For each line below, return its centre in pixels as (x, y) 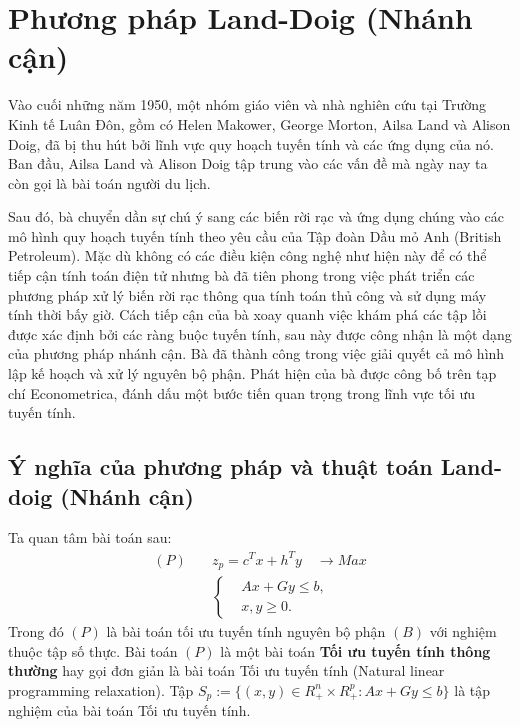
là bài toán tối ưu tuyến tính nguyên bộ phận (246, 631)
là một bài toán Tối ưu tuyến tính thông (355, 650)
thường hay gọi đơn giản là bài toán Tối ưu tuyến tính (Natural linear (226, 670)
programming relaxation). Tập (101, 689)
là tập (472, 689)
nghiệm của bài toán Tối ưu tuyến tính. (129, 710)
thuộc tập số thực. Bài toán (93, 650)
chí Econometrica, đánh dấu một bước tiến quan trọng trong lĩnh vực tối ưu (242, 392)
